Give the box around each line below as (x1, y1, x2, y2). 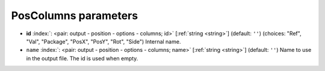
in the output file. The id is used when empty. (26, 54, 138, 62)
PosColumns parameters (11, 9, 138, 22)
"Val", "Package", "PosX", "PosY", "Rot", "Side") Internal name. (26, 38, 181, 45)
